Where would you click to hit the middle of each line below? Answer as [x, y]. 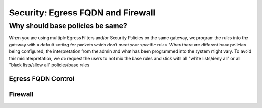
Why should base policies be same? [68, 26]
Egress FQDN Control [42, 79]
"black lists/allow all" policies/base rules [49, 65]
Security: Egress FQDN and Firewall [82, 13]
